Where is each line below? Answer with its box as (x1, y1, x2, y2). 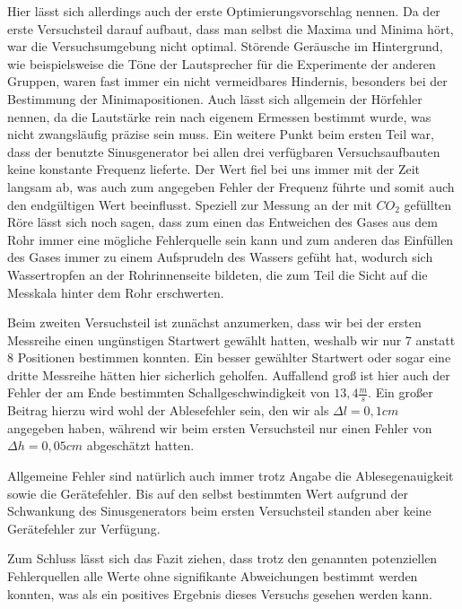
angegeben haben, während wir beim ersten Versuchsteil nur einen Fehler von (7, 418, 432, 437)
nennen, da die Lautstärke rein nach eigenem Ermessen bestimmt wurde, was (7, 107, 431, 126)
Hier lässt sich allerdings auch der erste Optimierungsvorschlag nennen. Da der (7, 2, 440, 20)
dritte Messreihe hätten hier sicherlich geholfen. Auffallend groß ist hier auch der (7, 365, 450, 384)
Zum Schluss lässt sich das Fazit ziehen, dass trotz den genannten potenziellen (7, 549, 438, 568)
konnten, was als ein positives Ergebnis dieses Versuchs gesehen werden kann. (7, 584, 432, 603)
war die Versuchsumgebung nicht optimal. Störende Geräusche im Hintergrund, (7, 37, 443, 56)
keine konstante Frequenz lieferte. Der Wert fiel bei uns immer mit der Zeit (7, 160, 421, 178)
